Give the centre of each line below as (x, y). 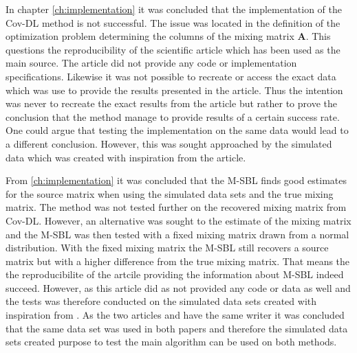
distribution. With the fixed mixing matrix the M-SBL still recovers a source (167, 248)
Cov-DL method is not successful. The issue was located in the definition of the (173, 22)
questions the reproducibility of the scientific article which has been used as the (173, 49)
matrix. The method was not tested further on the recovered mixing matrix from (176, 207)
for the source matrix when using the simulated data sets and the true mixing (170, 193)
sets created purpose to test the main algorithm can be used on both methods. (171, 342)
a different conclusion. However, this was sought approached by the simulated (169, 143)
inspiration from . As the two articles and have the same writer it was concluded (175, 315)
